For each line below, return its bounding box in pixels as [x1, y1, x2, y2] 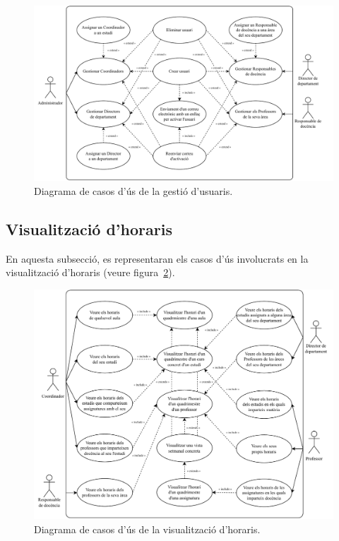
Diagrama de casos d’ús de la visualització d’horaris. [34, 521, 261, 536]
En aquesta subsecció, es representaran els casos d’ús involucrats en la [6, 251, 309, 266]
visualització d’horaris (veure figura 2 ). [6, 265, 175, 280]
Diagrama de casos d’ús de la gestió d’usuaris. [34, 184, 233, 198]
